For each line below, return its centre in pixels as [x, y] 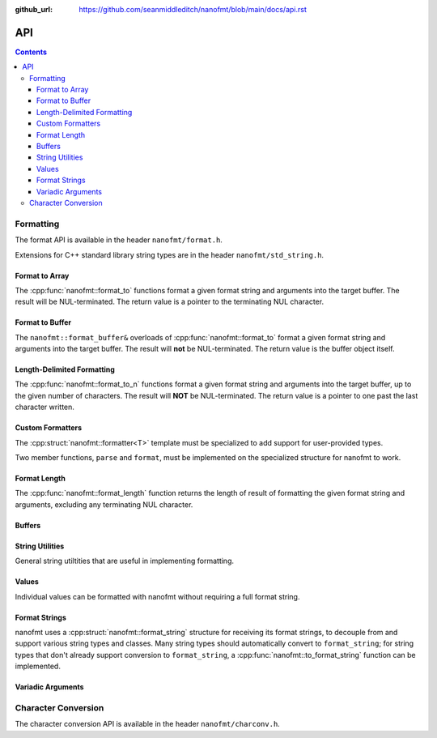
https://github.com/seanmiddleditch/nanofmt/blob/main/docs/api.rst [193, 9]
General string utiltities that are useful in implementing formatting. [125, 561]
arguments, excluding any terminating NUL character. [104, 504]
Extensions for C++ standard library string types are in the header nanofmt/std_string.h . [169, 254]
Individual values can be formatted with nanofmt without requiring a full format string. [157, 596]
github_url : [34, 9]
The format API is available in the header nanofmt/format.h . [119, 240]
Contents [31, 52]
